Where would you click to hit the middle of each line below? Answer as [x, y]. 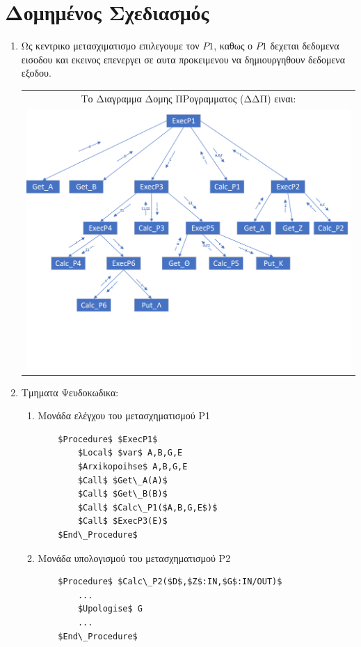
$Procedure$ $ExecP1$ [108, 439]
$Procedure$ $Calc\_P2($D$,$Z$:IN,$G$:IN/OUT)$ [170, 582]
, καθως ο [233, 46]
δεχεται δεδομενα [305, 46]
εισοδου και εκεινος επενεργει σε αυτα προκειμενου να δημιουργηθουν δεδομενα [183, 59]
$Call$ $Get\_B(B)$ [122, 494]
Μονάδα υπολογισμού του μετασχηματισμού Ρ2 [134, 558]
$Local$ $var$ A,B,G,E [130, 453]
